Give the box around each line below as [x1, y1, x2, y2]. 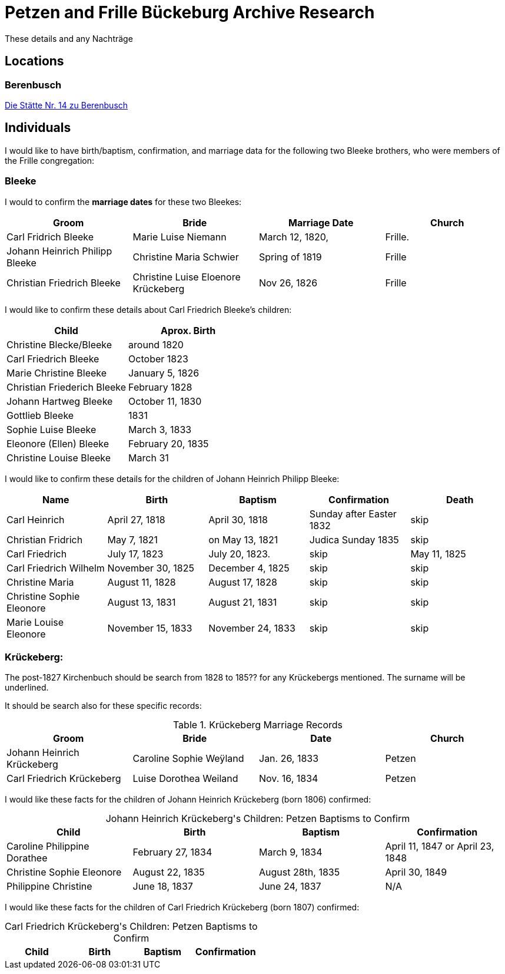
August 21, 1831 [208, 596, 277, 608]
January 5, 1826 [128, 367, 200, 379]
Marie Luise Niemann [132, 230, 227, 243]
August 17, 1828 [208, 576, 277, 588]
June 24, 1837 [259, 880, 321, 893]
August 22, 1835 [132, 866, 205, 879]
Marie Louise [6, 616, 64, 628]
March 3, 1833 [128, 423, 192, 435]
